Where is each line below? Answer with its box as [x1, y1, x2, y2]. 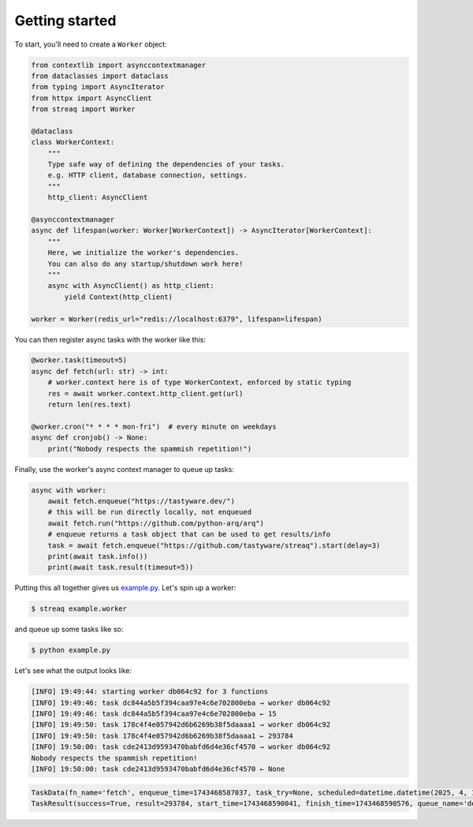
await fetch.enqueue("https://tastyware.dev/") [47, 496, 236, 505]
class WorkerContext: [31, 138, 115, 147]
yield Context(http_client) [64, 292, 173, 301]
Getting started [14, 12, 117, 29]
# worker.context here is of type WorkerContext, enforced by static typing [47, 378, 352, 387]
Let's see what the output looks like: [14, 666, 132, 675]
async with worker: [31, 485, 106, 495]
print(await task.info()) [47, 552, 148, 560]
